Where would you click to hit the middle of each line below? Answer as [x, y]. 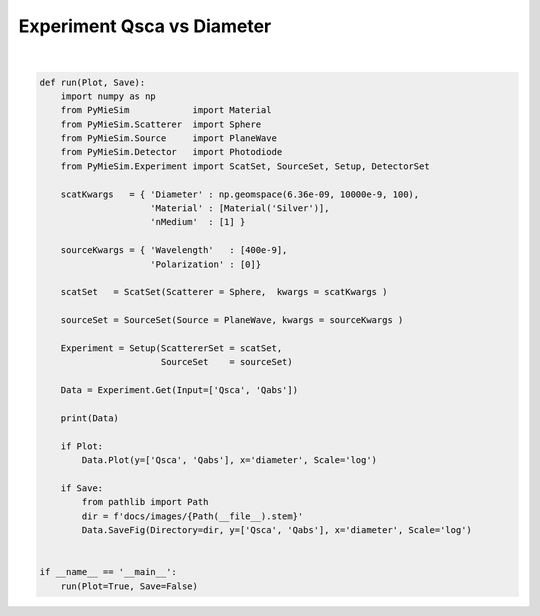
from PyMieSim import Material [166, 110]
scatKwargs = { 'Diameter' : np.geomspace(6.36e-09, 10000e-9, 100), [240, 194]
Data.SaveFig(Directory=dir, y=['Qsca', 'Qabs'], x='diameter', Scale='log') [276, 530]
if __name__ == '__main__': [108, 572]
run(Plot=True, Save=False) [129, 586]
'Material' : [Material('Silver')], [240, 208]
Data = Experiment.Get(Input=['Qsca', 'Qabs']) [179, 390]
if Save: [82, 488]
